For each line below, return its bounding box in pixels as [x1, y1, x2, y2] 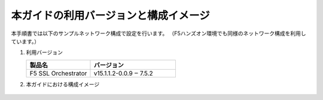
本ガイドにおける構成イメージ [26, 80, 100, 87]
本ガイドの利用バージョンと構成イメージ [11, 9, 210, 22]
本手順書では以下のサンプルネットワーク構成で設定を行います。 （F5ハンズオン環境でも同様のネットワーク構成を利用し [11, 30, 306, 37]
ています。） [11, 37, 40, 45]
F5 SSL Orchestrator [29, 69, 87, 77]
